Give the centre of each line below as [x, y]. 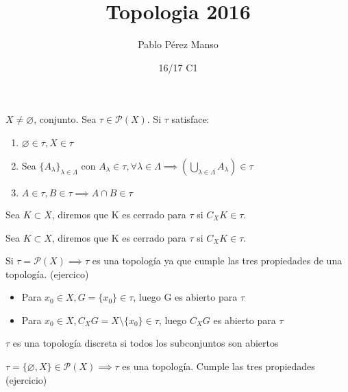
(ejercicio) [26, 379]
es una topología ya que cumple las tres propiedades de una [217, 261]
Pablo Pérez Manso [178, 44]
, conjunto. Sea [65, 119]
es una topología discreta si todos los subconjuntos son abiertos [146, 343]
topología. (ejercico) [47, 274]
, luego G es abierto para [185, 297]
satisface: [190, 119]
